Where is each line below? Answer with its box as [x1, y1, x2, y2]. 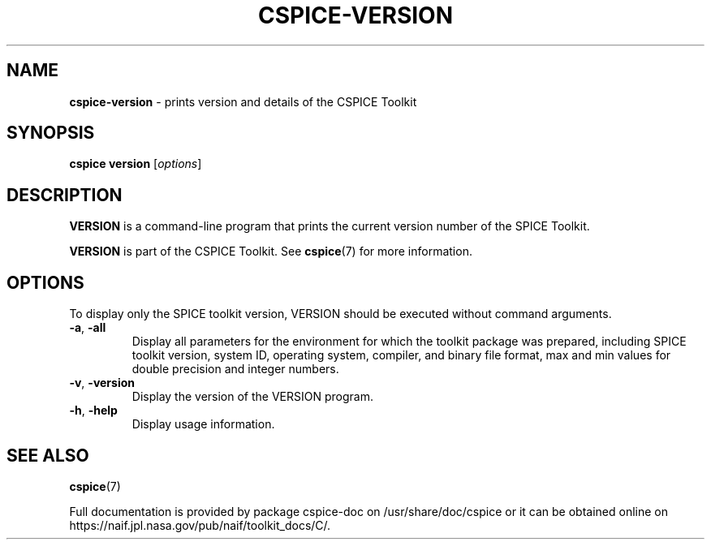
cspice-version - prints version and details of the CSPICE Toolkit [69, 94, 417, 109]
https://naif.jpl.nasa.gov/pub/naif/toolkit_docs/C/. [69, 518, 331, 532]
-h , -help [69, 403, 118, 418]
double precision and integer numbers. [131, 362, 339, 376]
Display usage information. [131, 417, 275, 432]
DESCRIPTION [6, 184, 123, 205]
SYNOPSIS [6, 123, 95, 144]
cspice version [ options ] [69, 157, 202, 171]
